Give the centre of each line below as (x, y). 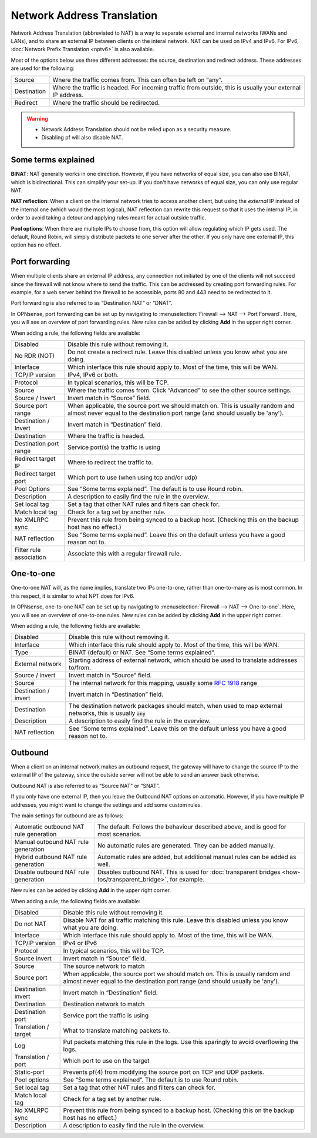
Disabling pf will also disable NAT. (82, 138)
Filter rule (28, 550)
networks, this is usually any (107, 713)
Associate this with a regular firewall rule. (124, 553)
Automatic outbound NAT (49, 827)
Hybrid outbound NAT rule (51, 857)
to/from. (80, 668)
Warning (37, 118)
